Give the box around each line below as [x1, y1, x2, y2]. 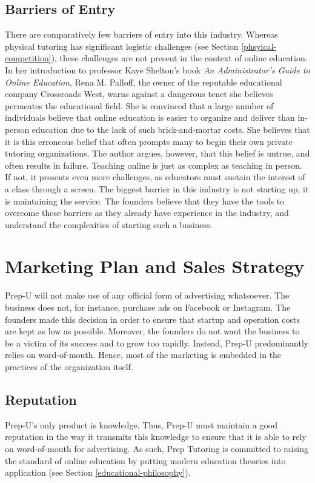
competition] [5, 52, 51, 64]
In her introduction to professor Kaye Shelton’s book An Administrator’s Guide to [5, 63, 310, 76]
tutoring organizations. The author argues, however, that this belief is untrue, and [5, 147, 310, 160]
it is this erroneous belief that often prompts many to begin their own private [5, 135, 293, 147]
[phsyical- [241, 39, 277, 52]
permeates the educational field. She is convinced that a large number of [5, 99, 274, 112]
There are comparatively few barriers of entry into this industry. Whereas [5, 28, 278, 41]
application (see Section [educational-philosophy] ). [5, 466, 191, 479]
